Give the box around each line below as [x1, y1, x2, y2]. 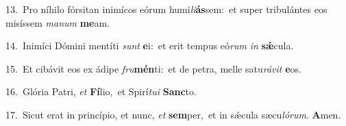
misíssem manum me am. [5, 15, 110, 29]
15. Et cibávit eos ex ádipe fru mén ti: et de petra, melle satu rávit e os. [5, 61, 301, 75]
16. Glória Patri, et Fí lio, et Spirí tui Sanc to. [5, 84, 197, 99]
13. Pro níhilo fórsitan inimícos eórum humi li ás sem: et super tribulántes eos [5, 2, 328, 16]
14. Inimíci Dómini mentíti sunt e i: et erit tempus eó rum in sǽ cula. [5, 38, 294, 53]
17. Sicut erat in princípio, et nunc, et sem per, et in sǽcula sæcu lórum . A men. [5, 107, 341, 121]
